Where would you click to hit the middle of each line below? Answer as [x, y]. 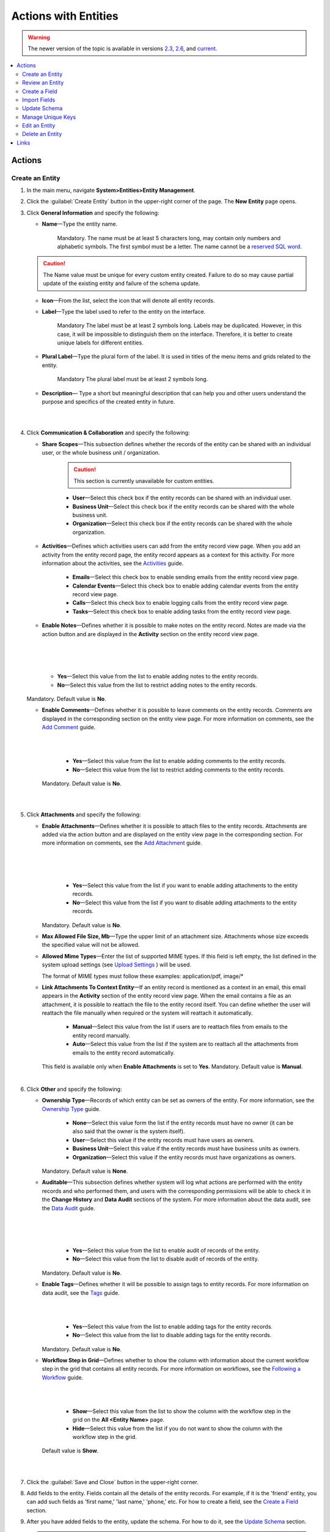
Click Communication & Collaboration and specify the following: [108, 433]
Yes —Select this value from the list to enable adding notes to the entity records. [158, 677]
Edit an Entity [39, 126]
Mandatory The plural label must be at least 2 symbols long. [133, 379]
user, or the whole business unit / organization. [101, 452]
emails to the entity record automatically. [124, 1052]
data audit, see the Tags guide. [81, 1292]
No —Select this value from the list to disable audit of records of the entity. [166, 1259]
